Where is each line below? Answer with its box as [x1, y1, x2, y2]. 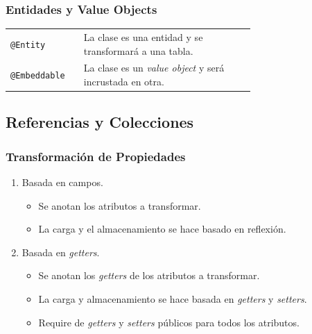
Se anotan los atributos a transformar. [38, 198, 201, 212]
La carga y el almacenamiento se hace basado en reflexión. [38, 222, 286, 236]
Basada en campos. [21, 175, 103, 190]
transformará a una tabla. [83, 43, 193, 58]
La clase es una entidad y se [83, 29, 203, 44]
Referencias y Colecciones [6, 111, 194, 133]
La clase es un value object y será [83, 60, 225, 75]
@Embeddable [10, 71, 65, 81]
